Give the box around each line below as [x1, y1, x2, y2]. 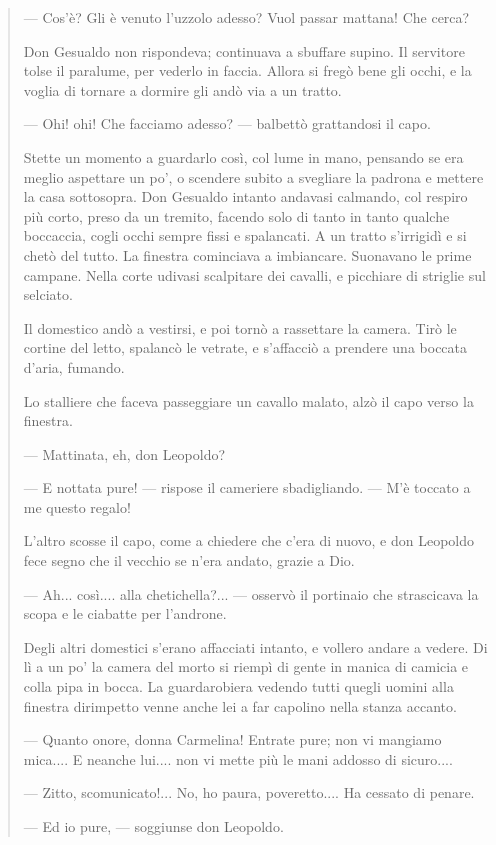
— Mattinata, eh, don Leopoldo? [23, 443, 226, 464]
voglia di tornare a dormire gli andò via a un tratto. [23, 79, 342, 100]
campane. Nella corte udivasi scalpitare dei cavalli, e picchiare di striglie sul [23, 264, 486, 285]
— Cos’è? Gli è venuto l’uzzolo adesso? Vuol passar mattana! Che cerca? [23, 7, 470, 27]
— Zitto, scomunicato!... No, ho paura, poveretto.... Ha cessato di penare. [23, 782, 475, 803]
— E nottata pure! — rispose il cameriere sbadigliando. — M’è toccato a [23, 477, 471, 498]
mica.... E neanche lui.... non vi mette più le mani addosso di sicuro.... [23, 748, 453, 769]
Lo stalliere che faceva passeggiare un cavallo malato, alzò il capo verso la [23, 390, 474, 411]
